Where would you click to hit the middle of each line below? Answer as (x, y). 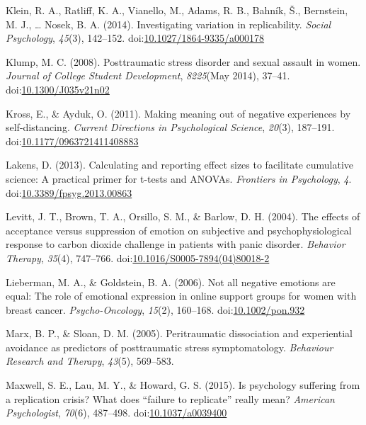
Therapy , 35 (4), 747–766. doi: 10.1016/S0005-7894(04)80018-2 (138, 257)
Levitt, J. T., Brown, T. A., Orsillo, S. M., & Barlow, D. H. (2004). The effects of (183, 216)
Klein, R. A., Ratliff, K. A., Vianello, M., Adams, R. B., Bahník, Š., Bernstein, (177, 10)
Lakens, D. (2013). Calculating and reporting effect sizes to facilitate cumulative (180, 165)
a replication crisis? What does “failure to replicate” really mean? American (170, 398)
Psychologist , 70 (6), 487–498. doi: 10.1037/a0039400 (116, 413)
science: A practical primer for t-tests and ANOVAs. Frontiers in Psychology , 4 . (179, 178)
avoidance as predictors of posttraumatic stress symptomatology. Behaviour (170, 347)
